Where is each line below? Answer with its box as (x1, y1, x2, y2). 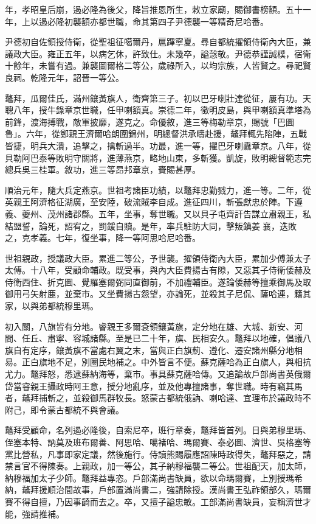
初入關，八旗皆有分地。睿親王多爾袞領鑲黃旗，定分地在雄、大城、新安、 (5, 320, 294, 332)
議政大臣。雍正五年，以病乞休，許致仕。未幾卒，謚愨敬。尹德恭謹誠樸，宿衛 (5, 47, 311, 60)
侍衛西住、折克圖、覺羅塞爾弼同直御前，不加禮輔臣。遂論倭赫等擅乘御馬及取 (5, 275, 311, 288)
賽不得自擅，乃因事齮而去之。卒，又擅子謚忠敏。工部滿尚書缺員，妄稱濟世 (5, 495, 303, 508)
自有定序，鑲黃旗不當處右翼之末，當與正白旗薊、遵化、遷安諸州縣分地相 (13, 343, 303, 356)
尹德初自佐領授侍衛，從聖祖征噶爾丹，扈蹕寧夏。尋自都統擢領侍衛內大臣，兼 (5, 35, 311, 48)
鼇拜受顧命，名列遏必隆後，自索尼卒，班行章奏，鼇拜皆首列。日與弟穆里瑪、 (5, 424, 311, 436)
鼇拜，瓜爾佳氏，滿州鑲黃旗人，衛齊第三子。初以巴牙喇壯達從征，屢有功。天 (5, 91, 311, 104)
